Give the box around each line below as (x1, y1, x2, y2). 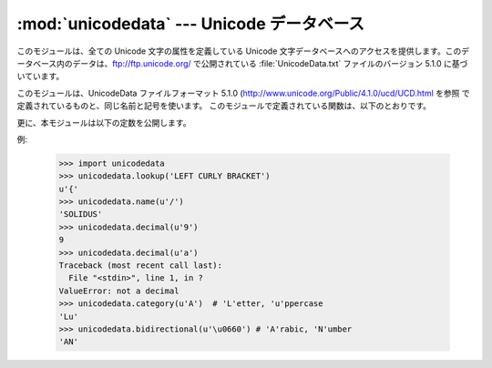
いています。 (16, 71, 65, 82)
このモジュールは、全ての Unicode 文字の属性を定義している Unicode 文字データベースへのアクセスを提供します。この (16, 46, 462, 56)
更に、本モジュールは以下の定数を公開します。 (16, 117, 191, 128)
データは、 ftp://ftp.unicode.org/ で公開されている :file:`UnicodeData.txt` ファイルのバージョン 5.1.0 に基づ (72, 57, 468, 68)
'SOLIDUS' (58, 210, 103, 220)
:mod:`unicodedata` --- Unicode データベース (16, 14, 364, 34)
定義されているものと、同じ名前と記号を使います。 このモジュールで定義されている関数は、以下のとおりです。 (16, 100, 432, 111)
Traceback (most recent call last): (58, 261, 223, 271)
